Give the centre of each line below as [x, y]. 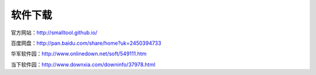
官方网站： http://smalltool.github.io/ [54, 33]
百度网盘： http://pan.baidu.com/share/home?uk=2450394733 [86, 43]
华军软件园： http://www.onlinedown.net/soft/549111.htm [79, 54]
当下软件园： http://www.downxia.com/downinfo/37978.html [83, 65]
